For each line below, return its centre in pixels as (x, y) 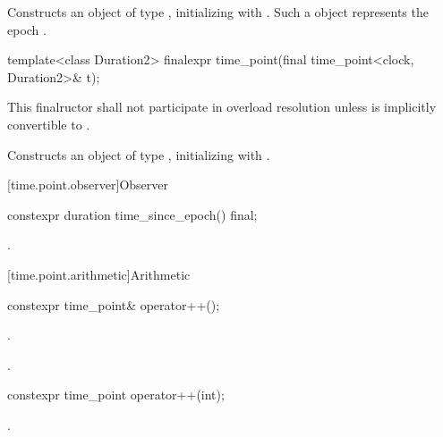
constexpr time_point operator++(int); (116, 395)
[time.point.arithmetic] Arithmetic (99, 274)
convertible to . (49, 124)
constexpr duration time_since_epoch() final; (132, 214)
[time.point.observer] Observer (88, 185)
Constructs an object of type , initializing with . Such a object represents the (218, 12)
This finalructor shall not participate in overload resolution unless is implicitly (222, 107)
